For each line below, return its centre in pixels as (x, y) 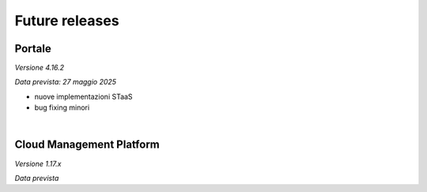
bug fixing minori (62, 107)
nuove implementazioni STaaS (84, 96)
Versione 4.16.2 (40, 68)
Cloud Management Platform (87, 145)
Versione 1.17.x (38, 164)
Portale (33, 49)
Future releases (67, 21)
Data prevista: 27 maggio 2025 (66, 82)
